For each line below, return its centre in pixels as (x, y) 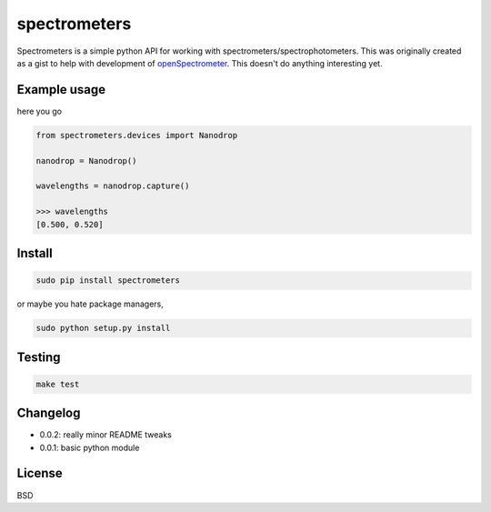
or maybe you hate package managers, (90, 304)
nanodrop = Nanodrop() (86, 161)
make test (58, 384)
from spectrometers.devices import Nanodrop (137, 135)
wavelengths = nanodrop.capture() (113, 186)
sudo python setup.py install (103, 328)
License (40, 473)
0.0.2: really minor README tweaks (105, 435)
